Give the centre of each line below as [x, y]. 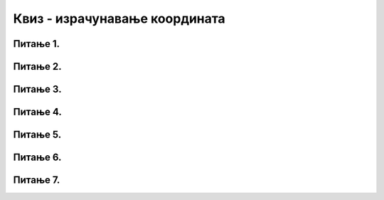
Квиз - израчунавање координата [119, 19]
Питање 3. [37, 89]
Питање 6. [37, 158]
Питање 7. [37, 180]
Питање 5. [37, 135]
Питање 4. [37, 112]
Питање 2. [37, 67]
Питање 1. [37, 44]
